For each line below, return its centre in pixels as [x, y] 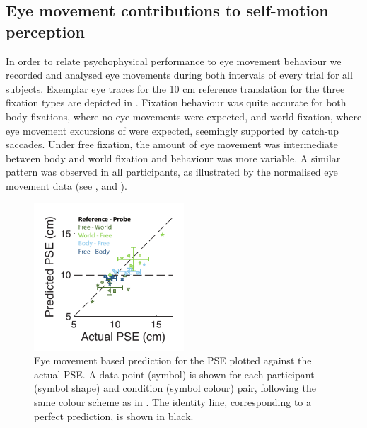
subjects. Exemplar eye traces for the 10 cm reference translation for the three [175, 88]
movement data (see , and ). [66, 185]
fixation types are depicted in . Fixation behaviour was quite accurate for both [176, 102]
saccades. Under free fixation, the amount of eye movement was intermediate [172, 144]
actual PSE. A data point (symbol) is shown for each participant [174, 374]
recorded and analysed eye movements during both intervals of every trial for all [179, 75]
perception [45, 31]
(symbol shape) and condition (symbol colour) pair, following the [175, 388]
